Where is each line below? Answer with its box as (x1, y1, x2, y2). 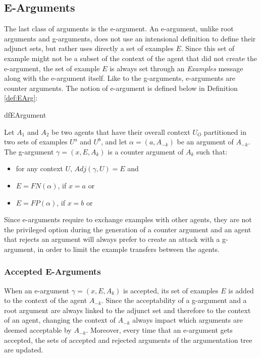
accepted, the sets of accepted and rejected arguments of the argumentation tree (4, 334, 252, 345)
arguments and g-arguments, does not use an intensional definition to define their (4, 33, 256, 43)
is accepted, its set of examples (123, 285, 219, 295)
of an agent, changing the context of (4, 315, 116, 325)
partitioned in (203, 126, 246, 137)
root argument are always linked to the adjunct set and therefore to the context (4, 304, 251, 315)
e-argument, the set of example (4, 63, 100, 73)
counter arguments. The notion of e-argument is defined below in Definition (4, 82, 238, 93)
